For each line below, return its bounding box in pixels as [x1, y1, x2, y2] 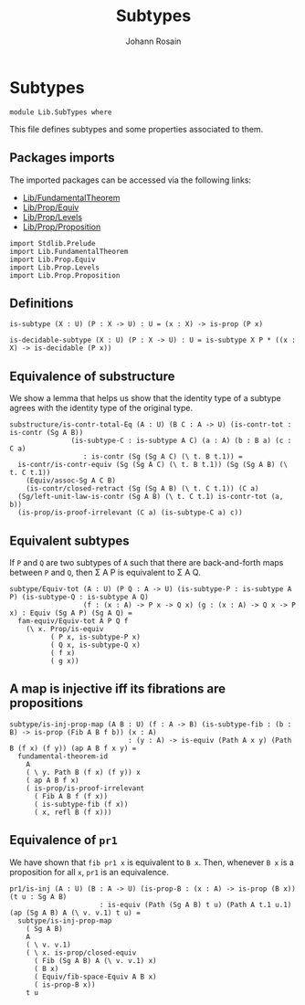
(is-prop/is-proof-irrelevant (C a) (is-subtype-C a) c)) [17, 508, 244, 517]
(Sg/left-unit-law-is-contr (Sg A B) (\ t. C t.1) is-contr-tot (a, [17, 492, 284, 502]
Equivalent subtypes [9, 533, 130, 548]
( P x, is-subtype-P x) [49, 632, 142, 641]
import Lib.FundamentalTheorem [9, 247, 129, 256]
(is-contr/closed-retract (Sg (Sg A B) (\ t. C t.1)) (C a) [26, 484, 259, 493]
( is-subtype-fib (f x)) [33, 799, 129, 809]
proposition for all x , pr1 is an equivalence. [9, 866, 169, 877]
